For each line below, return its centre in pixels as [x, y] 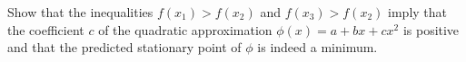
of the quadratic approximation [185, 29]
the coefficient [46, 29]
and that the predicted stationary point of [124, 47]
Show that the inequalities [80, 12]
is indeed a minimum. [317, 47]
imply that [418, 12]
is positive [431, 29]
